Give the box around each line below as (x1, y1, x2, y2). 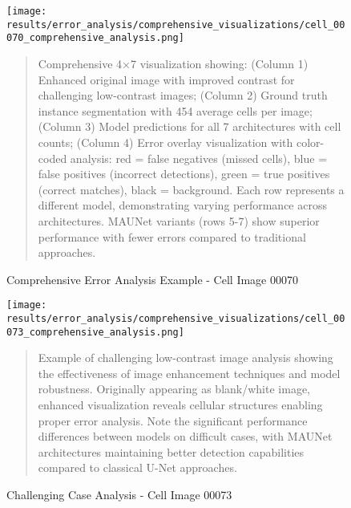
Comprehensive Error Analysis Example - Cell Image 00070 (6, 270, 298, 287)
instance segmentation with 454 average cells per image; (38, 102, 313, 119)
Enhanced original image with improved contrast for (38, 71, 295, 87)
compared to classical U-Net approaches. (38, 459, 237, 476)
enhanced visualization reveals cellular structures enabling (38, 396, 323, 413)
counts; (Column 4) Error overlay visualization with (38, 133, 293, 150)
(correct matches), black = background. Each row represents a (38, 181, 345, 197)
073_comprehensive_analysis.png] (6, 326, 184, 338)
